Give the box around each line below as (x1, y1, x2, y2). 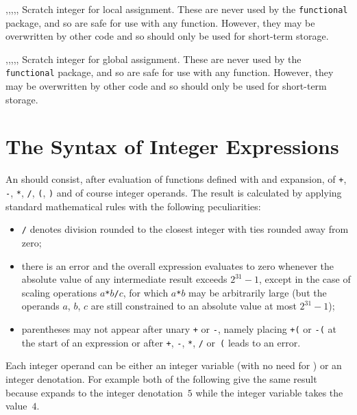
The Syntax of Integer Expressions (5, 132, 339, 160)
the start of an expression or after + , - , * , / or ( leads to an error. (21, 335, 301, 349)
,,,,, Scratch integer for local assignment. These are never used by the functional (5, 2, 348, 16)
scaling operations (21, 285, 97, 299)
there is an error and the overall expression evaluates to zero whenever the (21, 258, 334, 273)
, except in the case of (258, 272, 351, 286)
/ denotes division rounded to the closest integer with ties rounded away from (21, 222, 349, 236)
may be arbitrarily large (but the (188, 285, 327, 299)
